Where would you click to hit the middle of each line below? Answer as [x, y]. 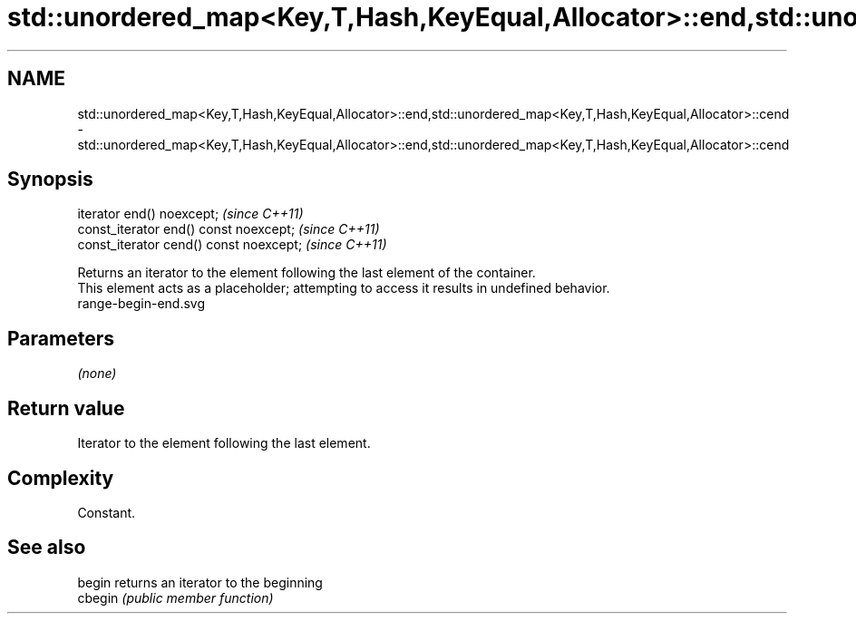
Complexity [61, 478]
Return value [66, 408]
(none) [97, 374]
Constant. [107, 512]
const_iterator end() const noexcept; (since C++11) [229, 229]
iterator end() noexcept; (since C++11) [190, 214]
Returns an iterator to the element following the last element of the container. [306, 273]
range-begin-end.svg [141, 304]
